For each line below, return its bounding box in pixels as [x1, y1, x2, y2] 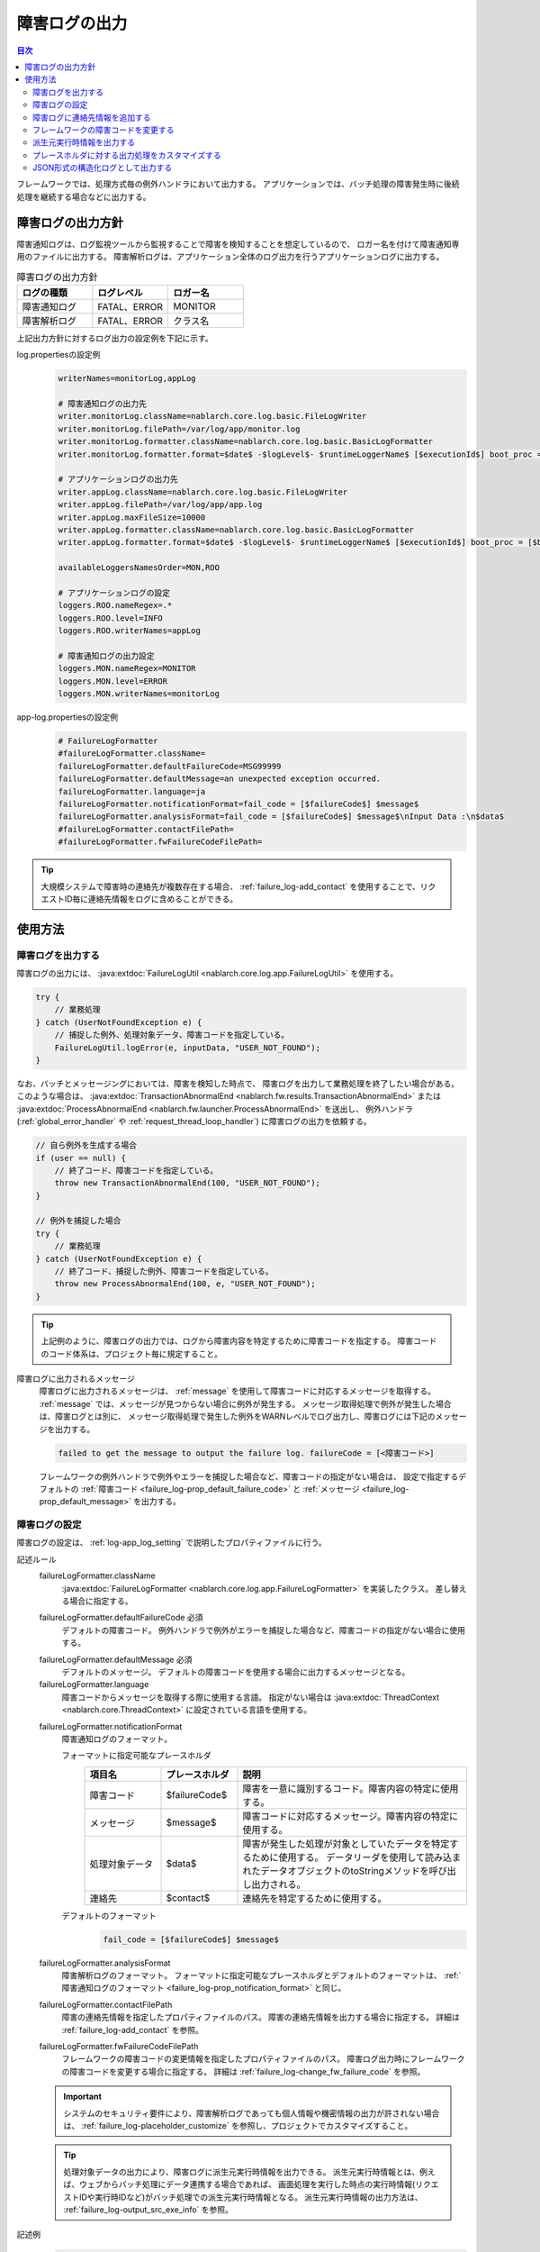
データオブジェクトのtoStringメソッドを [260, 1865, 429, 1877]
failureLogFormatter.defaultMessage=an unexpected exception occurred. [58, 774, 382, 784]
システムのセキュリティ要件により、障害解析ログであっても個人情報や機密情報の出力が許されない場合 [63, 2108, 440, 2119]
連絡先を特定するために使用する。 [242, 1892, 387, 1904]
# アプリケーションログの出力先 [58, 474, 179, 485]
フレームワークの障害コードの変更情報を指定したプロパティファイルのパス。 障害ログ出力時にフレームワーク [61, 2054, 465, 2065]
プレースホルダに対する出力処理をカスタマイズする [32, 150, 221, 160]
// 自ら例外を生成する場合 [35, 1140, 137, 1150]
